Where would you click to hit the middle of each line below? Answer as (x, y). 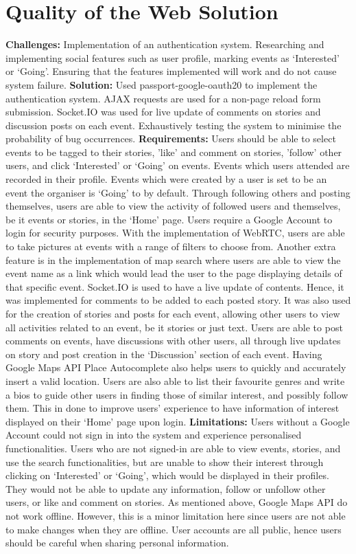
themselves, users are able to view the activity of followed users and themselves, (173, 206)
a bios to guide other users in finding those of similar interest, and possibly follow (177, 394)
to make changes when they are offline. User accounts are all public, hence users (174, 529)
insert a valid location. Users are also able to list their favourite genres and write (175, 380)
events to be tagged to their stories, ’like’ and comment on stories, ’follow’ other (174, 152)
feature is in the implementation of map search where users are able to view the (173, 259)
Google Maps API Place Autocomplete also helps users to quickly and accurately (176, 367)
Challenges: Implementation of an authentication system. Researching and (165, 44)
